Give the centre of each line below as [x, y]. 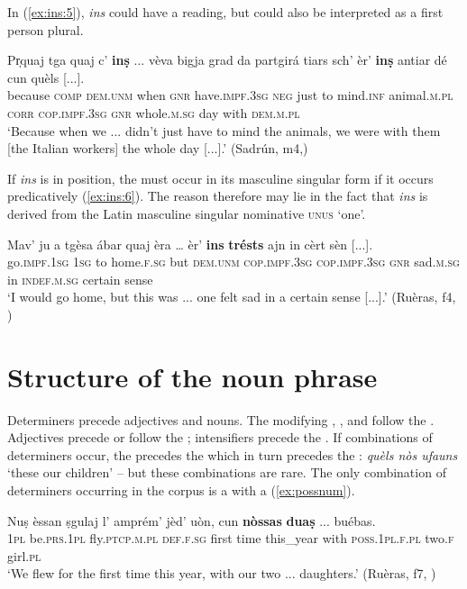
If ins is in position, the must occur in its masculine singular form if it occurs [220, 178]
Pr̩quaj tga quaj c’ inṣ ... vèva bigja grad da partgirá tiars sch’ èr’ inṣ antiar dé [227, 60]
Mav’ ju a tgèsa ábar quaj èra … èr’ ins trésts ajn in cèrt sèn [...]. [190, 244]
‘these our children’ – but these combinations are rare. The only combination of [227, 472]
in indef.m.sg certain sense [80, 279]
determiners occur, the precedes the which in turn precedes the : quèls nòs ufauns [233, 454]
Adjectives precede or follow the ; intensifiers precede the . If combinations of [220, 437]
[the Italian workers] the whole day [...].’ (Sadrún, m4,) [158, 148]
